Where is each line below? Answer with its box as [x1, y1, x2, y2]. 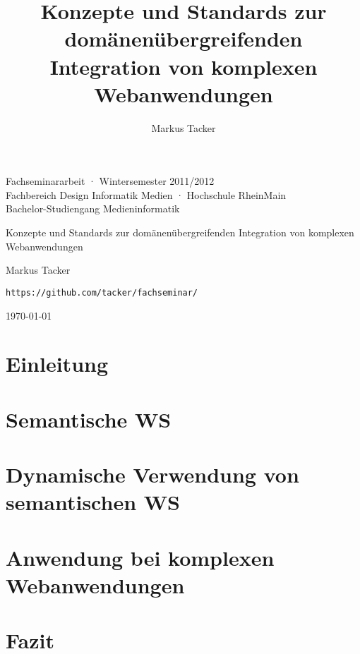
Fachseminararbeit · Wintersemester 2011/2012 [6, 174, 215, 188]
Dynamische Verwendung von [6, 460, 299, 489]
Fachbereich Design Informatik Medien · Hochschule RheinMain [6, 187, 287, 202]
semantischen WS [6, 488, 180, 516]
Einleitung [6, 349, 109, 378]
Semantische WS [6, 404, 172, 433]
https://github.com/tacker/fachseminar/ [6, 287, 198, 298]
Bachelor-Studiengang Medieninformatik [6, 201, 180, 216]
